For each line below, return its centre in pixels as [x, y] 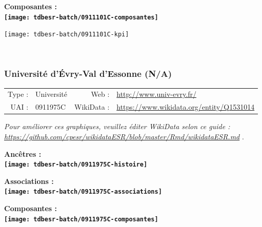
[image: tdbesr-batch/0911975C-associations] [83, 192]
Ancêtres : [23, 153]
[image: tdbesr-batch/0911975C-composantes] [81, 219]
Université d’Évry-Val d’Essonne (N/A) [88, 74]
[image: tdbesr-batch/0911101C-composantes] [81, 17]
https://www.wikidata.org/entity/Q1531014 [186, 107]
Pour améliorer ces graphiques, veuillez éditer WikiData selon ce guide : [117, 126]
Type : [18, 94]
